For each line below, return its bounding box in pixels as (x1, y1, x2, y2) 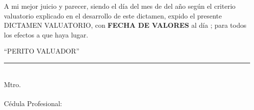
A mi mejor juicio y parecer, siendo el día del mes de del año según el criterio (4, 1, 236, 11)
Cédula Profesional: (4, 98, 62, 108)
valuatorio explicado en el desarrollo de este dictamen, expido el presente (4, 10, 222, 20)
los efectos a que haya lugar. (4, 29, 88, 39)
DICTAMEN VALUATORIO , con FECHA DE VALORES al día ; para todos (4, 20, 247, 30)
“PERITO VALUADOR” (4, 46, 80, 56)
